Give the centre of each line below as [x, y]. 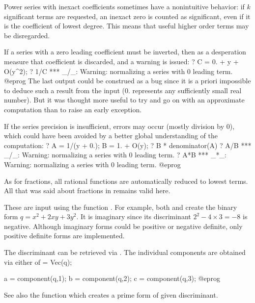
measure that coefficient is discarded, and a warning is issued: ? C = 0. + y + [121, 61]
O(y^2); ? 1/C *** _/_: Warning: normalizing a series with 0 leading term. [118, 71]
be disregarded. [27, 35]
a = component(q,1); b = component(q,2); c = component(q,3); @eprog [112, 278]
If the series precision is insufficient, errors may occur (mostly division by [114, 126]
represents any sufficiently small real [187, 90]
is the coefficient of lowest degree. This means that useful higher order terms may [127, 26]
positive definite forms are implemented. [64, 236]
